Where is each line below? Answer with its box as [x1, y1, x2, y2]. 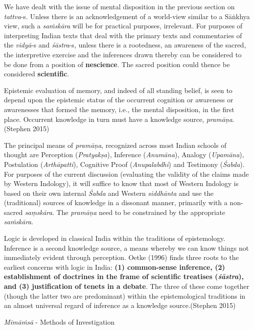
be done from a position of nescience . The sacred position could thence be [4, 59, 230, 69]
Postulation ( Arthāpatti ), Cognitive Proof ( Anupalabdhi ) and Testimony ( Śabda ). [4, 159, 245, 169]
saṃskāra [24, 207, 52, 217]
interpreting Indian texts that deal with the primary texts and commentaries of [4, 30, 242, 40]
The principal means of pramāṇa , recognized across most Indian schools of [4, 140, 227, 150]
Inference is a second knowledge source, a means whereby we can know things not [4, 242, 249, 253]
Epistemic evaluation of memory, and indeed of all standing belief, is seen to [4, 85, 232, 95]
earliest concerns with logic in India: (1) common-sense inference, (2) [4, 261, 225, 272]
